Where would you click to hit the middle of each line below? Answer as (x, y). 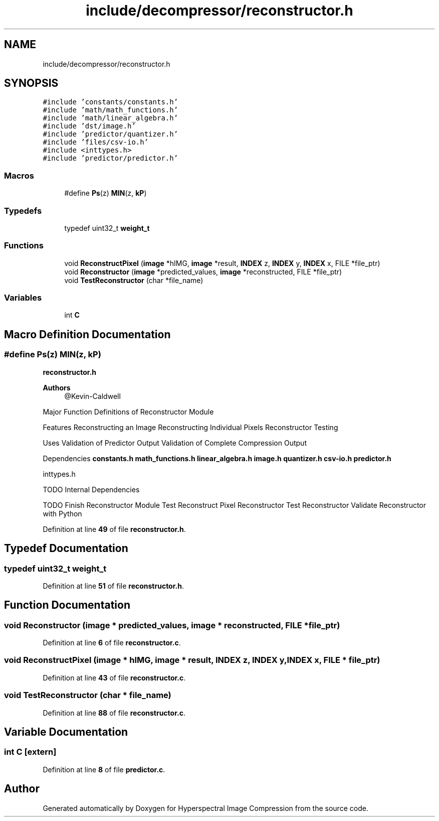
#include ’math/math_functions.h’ (111, 110)
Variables (23, 298)
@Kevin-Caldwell (92, 396)
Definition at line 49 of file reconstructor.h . (114, 529)
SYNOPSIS (31, 83)
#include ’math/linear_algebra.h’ (111, 118)
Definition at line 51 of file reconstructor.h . (113, 586)
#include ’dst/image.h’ (89, 126)
